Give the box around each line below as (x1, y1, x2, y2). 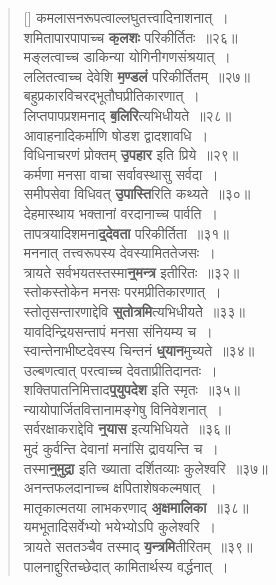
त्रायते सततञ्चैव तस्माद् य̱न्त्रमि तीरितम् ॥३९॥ (23, 536, 253, 557)
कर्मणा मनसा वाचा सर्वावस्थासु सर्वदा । (23, 163, 219, 184)
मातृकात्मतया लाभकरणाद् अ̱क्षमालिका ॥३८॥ (23, 496, 249, 517)
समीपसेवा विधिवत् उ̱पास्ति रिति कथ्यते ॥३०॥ (23, 183, 251, 204)
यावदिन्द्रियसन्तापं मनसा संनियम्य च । (23, 320, 213, 341)
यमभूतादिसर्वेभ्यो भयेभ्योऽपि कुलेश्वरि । (23, 516, 217, 537)
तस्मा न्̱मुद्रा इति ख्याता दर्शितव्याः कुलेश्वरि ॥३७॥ (23, 457, 268, 478)
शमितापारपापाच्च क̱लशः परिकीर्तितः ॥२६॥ (23, 26, 238, 47)
